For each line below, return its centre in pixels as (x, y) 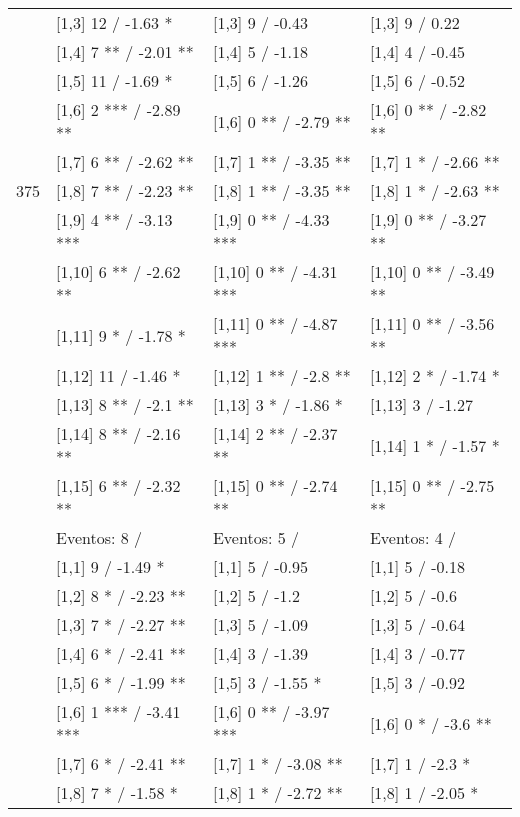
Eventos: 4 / (413, 537)
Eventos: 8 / (99, 537)
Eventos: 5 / (256, 537)
